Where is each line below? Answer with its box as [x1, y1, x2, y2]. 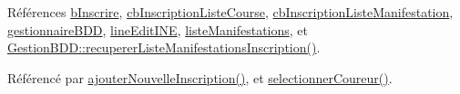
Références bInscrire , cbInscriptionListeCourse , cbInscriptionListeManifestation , [7, 3, 454, 21]
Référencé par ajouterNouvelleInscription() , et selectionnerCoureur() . [7, 68, 393, 87]
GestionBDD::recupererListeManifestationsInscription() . [7, 38, 321, 57]
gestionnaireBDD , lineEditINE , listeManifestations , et [7, 20, 308, 39]
